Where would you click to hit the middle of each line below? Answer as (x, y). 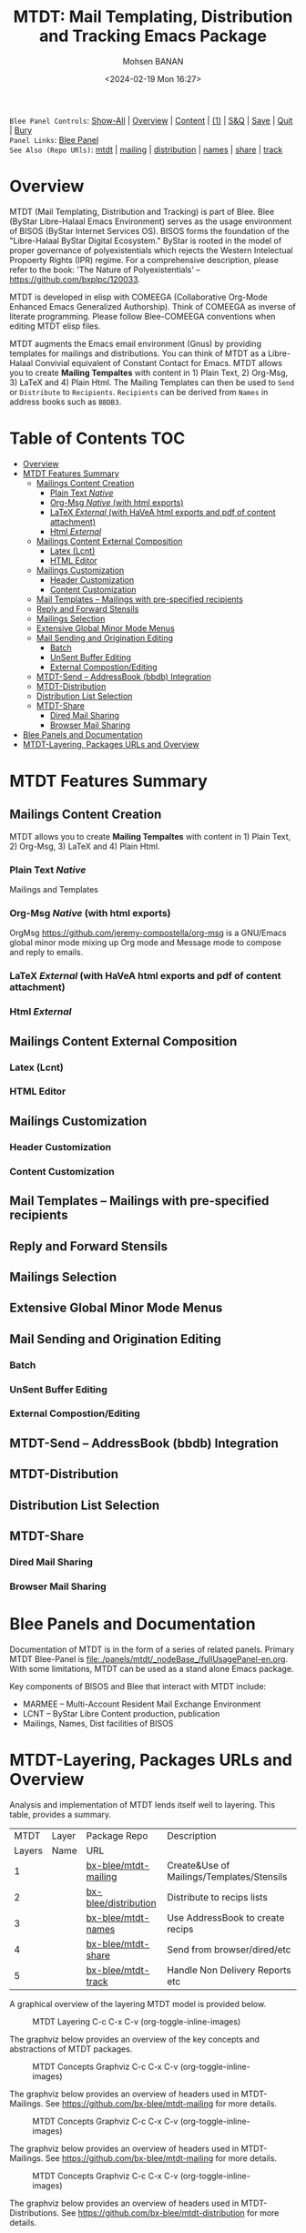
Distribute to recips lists (218, 1897)
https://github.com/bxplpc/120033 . (75, 279)
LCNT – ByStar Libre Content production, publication (121, 1713)
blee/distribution (121, 1902)
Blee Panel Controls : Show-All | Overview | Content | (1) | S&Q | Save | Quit (151, 120)
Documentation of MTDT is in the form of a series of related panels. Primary (152, 1649)
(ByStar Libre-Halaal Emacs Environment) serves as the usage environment (151, 221)
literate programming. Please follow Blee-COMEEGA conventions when (143, 316)
